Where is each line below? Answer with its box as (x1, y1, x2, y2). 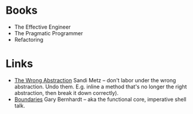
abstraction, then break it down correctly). (14, 89, 119, 96)
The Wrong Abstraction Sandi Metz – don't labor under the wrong (14, 76, 176, 84)
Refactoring (14, 36, 44, 43)
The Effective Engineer (14, 23, 71, 30)
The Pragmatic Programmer (14, 29, 83, 36)
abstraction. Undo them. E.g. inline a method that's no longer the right (14, 83, 187, 90)
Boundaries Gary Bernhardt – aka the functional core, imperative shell (14, 95, 186, 103)
